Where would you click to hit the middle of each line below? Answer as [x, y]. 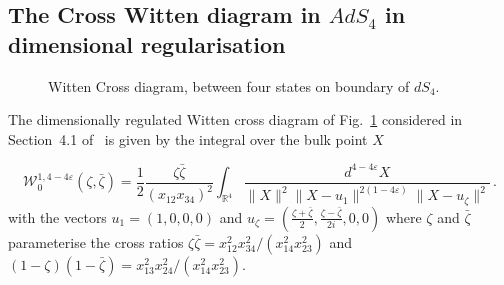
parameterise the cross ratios [96, 241]
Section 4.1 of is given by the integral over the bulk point [188, 138]
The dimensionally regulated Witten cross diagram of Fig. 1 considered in [235, 119]
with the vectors [57, 216]
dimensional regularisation [147, 43]
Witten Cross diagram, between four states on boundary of [229, 85]
